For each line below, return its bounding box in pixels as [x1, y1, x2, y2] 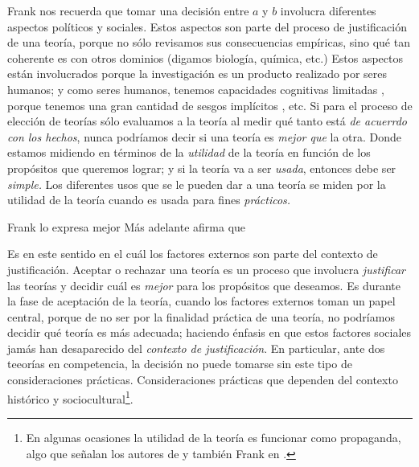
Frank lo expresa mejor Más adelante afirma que [7, 218, 246, 235]
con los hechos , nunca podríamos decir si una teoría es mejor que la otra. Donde [7, 128, 402, 145]
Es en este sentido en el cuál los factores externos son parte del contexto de [7, 245, 378, 262]
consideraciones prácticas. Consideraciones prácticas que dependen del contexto [7, 371, 398, 388]
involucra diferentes [280, 2, 376, 18]
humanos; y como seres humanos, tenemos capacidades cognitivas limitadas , [7, 80, 384, 97]
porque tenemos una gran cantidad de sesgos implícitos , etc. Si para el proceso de [7, 96, 413, 113]
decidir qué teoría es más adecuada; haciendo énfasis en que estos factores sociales [7, 324, 412, 341]
